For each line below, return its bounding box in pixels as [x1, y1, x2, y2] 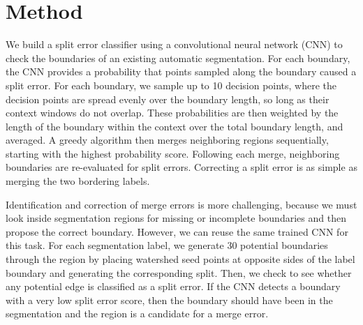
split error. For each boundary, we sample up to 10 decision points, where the [6, 77, 337, 92]
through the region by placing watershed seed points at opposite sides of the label [6, 252, 355, 266]
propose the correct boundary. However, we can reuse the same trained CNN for [6, 224, 348, 239]
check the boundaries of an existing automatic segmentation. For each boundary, [6, 50, 350, 65]
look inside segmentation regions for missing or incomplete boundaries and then [6, 211, 346, 225]
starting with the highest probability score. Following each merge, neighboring [6, 146, 340, 160]
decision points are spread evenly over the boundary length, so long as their [6, 91, 329, 106]
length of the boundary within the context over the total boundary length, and [6, 119, 343, 133]
